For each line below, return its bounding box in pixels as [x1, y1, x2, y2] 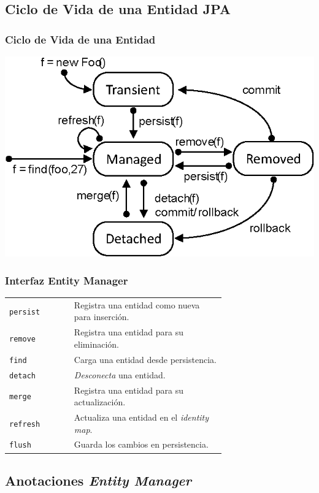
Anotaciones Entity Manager [5, 471, 192, 489]
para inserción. [74, 310, 129, 323]
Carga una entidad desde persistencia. [74, 353, 217, 365]
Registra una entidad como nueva [74, 298, 200, 311]
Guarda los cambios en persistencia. [74, 438, 209, 451]
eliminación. [74, 337, 119, 350]
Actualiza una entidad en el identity [74, 411, 209, 424]
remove [9, 335, 36, 344]
